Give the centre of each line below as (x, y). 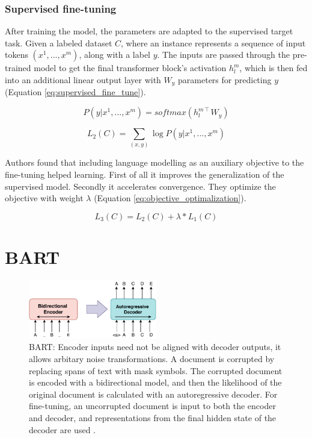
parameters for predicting (225, 80)
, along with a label (115, 55)
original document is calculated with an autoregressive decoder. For (153, 394)
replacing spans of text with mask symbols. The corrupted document (156, 370)
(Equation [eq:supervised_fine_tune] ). (75, 92)
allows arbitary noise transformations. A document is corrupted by (152, 359)
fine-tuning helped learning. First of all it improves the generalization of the (145, 174)
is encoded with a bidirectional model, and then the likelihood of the (155, 382)
